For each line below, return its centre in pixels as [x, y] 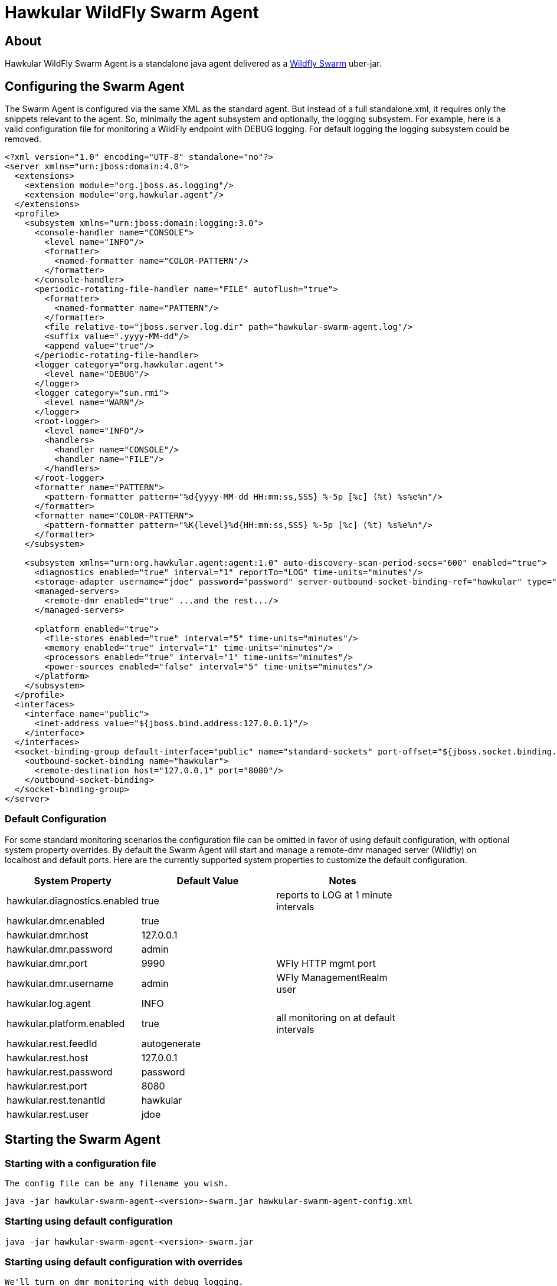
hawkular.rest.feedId [52, 1043]
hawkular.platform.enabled [66, 1023]
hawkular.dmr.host [47, 935]
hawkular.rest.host [47, 1057]
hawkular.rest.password [60, 1072]
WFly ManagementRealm [332, 977]
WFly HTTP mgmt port [326, 963]
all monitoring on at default [336, 1017]
